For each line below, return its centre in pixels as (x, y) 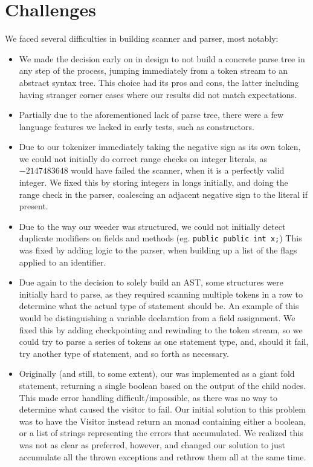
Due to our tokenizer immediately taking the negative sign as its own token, (160, 147)
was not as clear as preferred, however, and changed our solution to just (152, 445)
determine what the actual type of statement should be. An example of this (159, 306)
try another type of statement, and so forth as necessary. (124, 353)
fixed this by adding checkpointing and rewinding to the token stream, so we (161, 329)
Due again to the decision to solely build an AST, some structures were (151, 282)
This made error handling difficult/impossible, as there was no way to (148, 397)
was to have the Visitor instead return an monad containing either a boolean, (162, 421)
